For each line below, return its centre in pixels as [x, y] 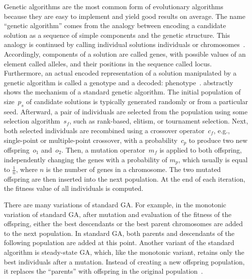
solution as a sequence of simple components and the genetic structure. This [117, 35]
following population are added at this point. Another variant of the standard [119, 242]
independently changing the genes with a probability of [86, 159]
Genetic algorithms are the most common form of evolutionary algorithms [114, 6]
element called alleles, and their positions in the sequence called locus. [108, 63]
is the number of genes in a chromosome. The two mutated [134, 169]
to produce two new [218, 140]
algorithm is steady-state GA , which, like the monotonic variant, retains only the [124, 252]
